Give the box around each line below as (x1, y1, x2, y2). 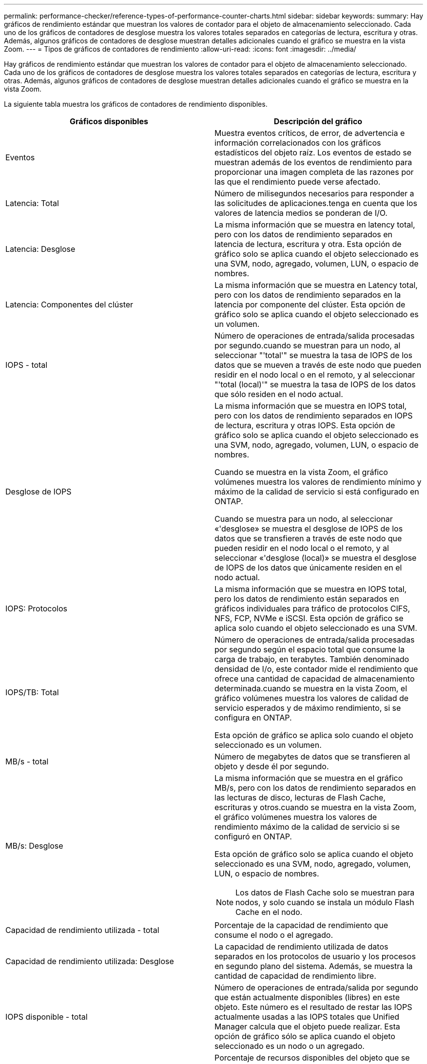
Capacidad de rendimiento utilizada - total (5, 925, 159, 935)
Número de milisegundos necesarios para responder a (214, 189, 414, 198)
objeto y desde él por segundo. (214, 761, 329, 771)
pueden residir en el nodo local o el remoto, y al (214, 543, 389, 553)
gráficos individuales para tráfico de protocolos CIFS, (214, 604, 410, 613)
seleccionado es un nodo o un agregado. (214, 1041, 365, 1051)
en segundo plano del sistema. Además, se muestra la (214, 961, 413, 971)
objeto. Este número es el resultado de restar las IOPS (214, 1002, 412, 1012)
